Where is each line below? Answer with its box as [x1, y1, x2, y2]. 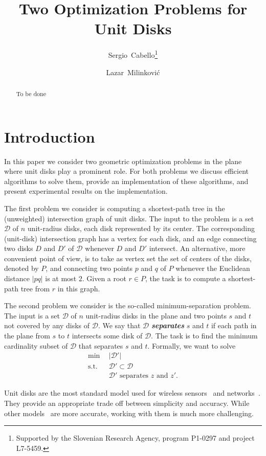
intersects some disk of [72, 330, 143, 341]
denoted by [4, 263, 39, 273]
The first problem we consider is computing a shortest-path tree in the [4, 202, 225, 213]
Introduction [4, 126, 95, 147]
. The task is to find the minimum [151, 330, 258, 341]
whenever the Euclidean [175, 263, 250, 273]
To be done [16, 89, 46, 98]
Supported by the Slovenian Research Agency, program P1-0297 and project [16, 432, 255, 443]
